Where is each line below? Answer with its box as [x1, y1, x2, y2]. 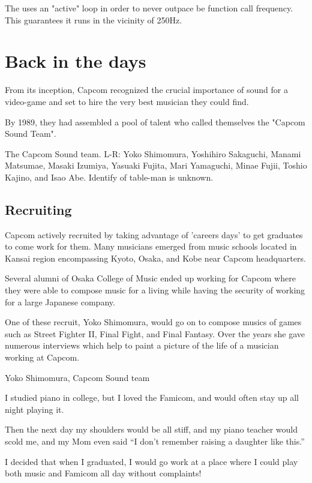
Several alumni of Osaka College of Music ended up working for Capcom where [5, 272, 296, 284]
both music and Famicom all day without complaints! [5, 467, 202, 479]
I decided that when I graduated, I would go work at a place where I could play [5, 455, 298, 467]
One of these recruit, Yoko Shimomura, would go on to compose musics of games [5, 316, 302, 328]
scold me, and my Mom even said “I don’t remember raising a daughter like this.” [5, 434, 305, 447]
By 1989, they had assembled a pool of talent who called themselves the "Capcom [5, 115, 305, 128]
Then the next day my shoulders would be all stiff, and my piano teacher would [5, 423, 298, 436]
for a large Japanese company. [5, 295, 115, 308]
